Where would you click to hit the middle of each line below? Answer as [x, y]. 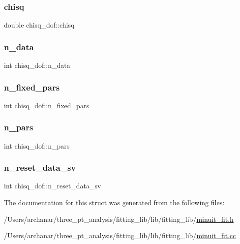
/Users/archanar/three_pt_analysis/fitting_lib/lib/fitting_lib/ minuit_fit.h [119, 219]
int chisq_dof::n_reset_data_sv [53, 186]
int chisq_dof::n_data [37, 65]
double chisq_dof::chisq [39, 25]
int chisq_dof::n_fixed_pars [46, 105]
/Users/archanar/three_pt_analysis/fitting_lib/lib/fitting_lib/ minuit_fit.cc [120, 235]
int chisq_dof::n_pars [37, 145]
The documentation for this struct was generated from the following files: [114, 202]
